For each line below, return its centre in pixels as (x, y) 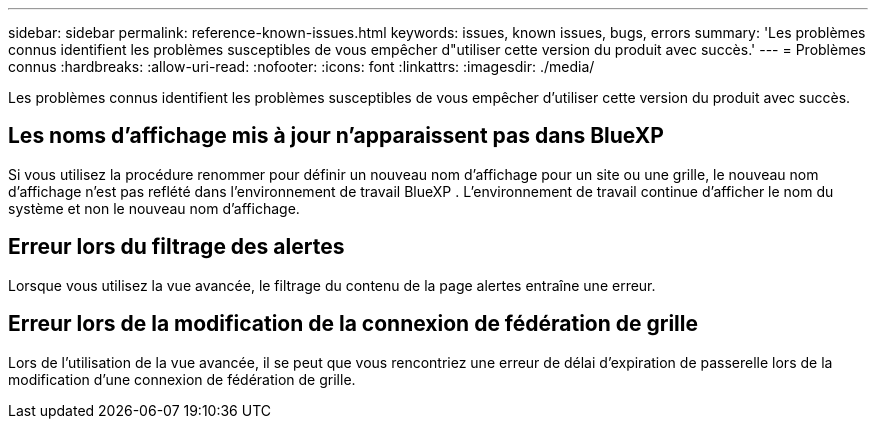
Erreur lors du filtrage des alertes (176, 247)
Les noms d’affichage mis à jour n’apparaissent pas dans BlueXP (336, 136)
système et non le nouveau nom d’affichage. (154, 208)
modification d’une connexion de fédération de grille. (182, 379)
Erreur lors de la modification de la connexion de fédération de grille (353, 324)
